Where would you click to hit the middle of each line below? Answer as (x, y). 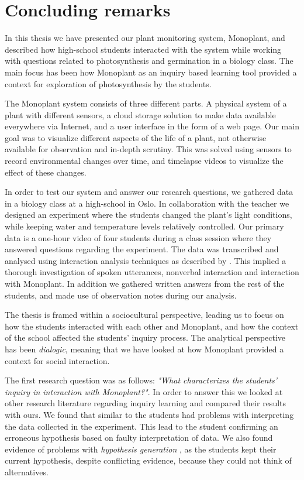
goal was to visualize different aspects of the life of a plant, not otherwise (136, 137)
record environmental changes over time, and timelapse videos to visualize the (144, 161)
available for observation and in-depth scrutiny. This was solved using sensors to (148, 149)
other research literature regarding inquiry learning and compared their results (146, 403)
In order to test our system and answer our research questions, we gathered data (149, 192)
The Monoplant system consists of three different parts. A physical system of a (146, 103)
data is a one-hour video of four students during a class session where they (138, 237)
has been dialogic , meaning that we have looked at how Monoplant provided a (144, 349)
